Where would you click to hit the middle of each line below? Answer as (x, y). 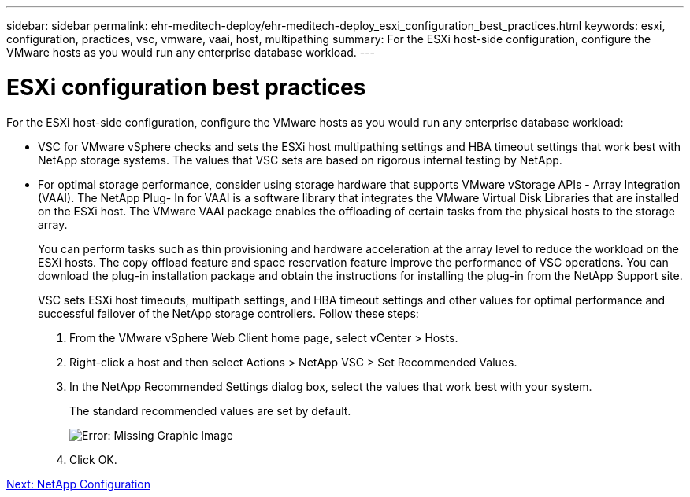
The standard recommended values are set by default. (210, 410)
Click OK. (93, 459)
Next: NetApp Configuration (78, 484)
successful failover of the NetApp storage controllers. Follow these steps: (228, 313)
